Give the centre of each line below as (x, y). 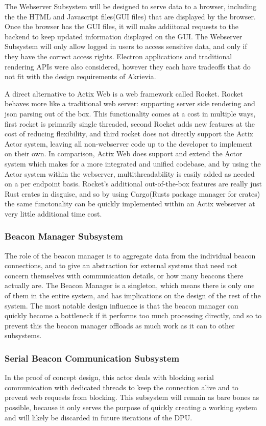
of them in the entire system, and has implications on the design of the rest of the (133, 295)
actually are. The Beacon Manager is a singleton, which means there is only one (130, 285)
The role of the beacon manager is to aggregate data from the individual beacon (130, 255)
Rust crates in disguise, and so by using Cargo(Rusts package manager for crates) (132, 193)
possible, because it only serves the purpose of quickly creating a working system (131, 407)
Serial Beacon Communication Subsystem (92, 358)
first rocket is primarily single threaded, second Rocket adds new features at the (130, 123)
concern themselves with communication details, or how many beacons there (124, 275)
